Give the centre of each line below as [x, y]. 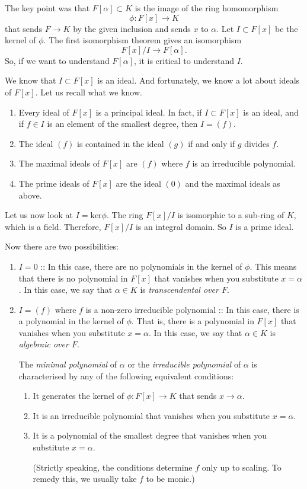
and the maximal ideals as [233, 183]
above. [30, 195]
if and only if [212, 143]
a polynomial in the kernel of [71, 321]
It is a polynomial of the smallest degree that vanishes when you [150, 435]
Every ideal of [44, 112]
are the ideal [138, 183]
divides [257, 143]
